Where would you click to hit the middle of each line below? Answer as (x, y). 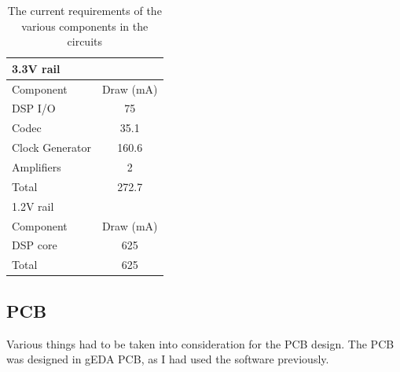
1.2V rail (33, 206)
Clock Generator (51, 147)
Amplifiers (37, 167)
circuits (84, 41)
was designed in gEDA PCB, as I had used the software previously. (168, 359)
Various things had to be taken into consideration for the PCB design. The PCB (200, 343)
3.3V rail (36, 68)
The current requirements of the (84, 10)
